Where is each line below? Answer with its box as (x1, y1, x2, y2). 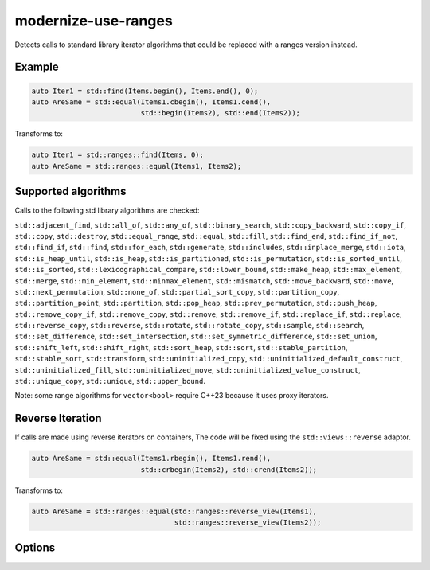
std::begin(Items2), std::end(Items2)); (140, 108, 301, 118)
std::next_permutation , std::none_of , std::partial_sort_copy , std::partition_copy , (14, 287, 340, 296)
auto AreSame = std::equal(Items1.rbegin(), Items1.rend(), (31, 454, 272, 463)
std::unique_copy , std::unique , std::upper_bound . (14, 377, 206, 386)
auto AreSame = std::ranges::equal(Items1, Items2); (31, 162, 242, 170)
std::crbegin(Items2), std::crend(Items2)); (140, 465, 318, 474)
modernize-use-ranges (14, 12, 173, 29)
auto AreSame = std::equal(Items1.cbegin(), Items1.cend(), (31, 97, 272, 107)
